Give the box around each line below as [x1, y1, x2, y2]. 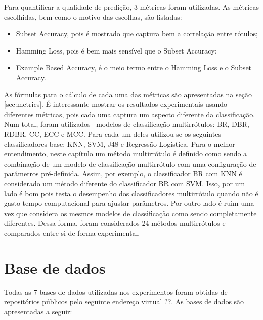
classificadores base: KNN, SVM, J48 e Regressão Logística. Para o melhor [4, 138, 235, 149]
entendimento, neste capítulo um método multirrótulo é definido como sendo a [4, 148, 247, 159]
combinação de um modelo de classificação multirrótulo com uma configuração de [4, 158, 256, 169]
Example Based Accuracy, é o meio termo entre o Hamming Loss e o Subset [16, 62, 252, 73]
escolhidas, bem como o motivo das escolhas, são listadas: [4, 11, 182, 22]
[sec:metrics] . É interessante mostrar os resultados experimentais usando [4, 99, 227, 110]
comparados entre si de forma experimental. [4, 227, 140, 238]
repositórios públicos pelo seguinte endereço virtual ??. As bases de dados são [4, 296, 244, 307]
